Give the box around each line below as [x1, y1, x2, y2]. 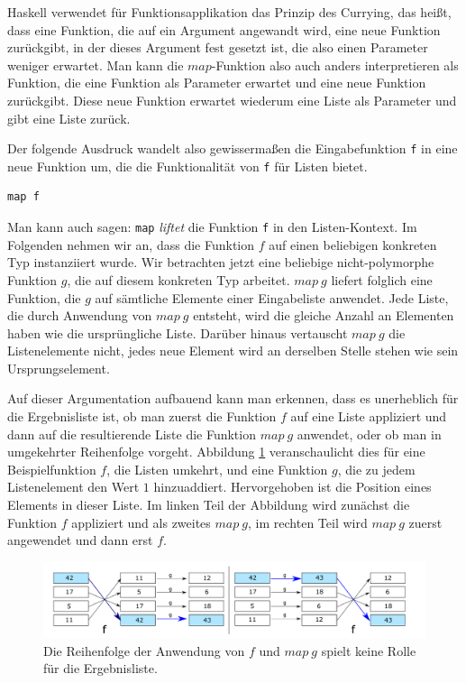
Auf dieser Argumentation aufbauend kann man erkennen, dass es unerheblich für [7, 389, 459, 408]
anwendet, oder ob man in [297, 424, 442, 443]
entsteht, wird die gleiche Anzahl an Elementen [193, 306, 454, 325]
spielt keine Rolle [321, 641, 416, 660]
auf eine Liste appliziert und [290, 407, 447, 426]
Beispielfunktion [7, 459, 96, 478]
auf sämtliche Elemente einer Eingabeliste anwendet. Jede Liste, [95, 288, 449, 307]
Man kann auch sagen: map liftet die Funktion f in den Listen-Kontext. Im [7, 217, 417, 236]
